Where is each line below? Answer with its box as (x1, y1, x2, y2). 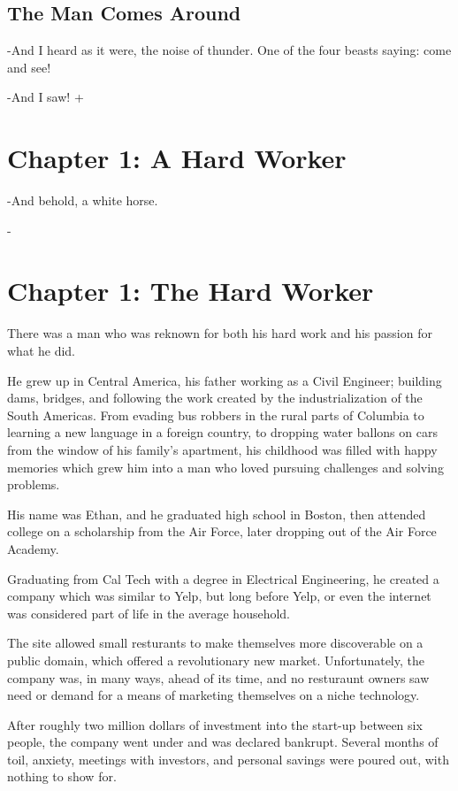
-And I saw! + (7, 88, 84, 106)
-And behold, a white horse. (7, 191, 158, 210)
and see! (7, 58, 51, 76)
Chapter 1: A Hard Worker (7, 140, 347, 176)
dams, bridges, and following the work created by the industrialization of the (7, 388, 423, 407)
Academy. (7, 539, 59, 557)
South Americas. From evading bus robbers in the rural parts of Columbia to (7, 405, 424, 424)
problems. (7, 475, 60, 494)
